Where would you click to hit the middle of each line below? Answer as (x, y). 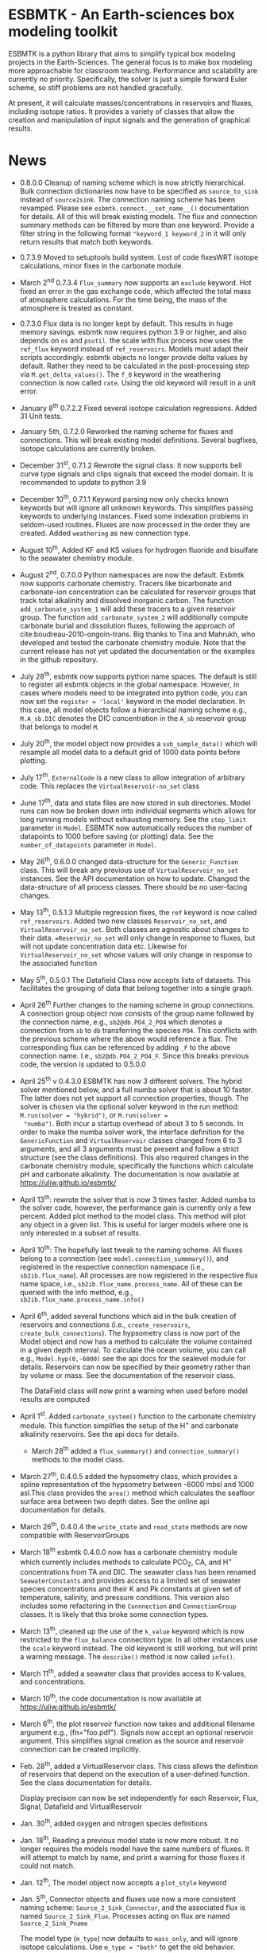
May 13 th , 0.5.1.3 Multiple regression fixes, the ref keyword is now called (138, 912)
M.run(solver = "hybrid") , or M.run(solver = (94, 1115)
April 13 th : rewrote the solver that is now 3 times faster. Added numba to (137, 1199)
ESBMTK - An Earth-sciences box (121, 15)
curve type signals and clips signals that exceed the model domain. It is (137, 474)
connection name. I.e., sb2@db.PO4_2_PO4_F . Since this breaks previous (134, 1056)
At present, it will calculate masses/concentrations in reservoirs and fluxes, (131, 103)
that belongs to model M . (59, 727)
